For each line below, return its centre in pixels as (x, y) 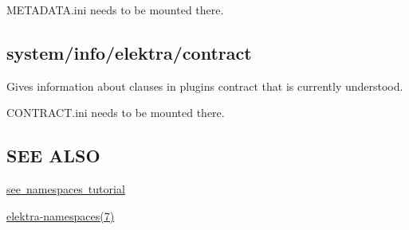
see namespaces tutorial (66, 189)
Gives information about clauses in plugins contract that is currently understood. (205, 86)
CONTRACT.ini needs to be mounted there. (116, 113)
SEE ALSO (53, 156)
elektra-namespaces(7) (61, 215)
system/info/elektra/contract (129, 52)
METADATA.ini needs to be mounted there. (115, 10)
